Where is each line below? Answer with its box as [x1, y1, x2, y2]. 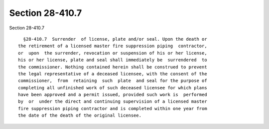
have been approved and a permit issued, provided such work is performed [18, 92, 207, 98]
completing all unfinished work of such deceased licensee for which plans [18, 85, 207, 90]
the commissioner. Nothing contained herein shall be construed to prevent [18, 64, 207, 69]
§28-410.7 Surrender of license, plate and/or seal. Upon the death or [23, 36, 207, 42]
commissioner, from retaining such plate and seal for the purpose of [18, 78, 207, 84]
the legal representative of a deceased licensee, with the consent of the [18, 71, 207, 76]
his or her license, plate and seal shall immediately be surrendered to [18, 57, 207, 63]
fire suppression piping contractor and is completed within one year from [18, 106, 207, 111]
